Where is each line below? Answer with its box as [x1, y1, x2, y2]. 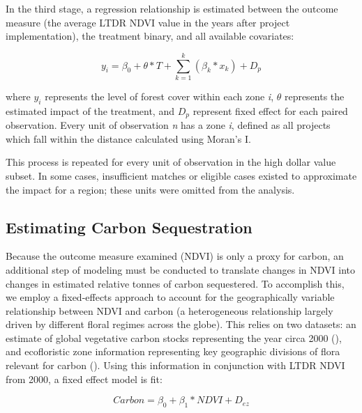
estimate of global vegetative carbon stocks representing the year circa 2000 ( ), [6, 330, 342, 345]
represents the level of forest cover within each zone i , [45, 88, 274, 103]
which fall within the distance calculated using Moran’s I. [6, 131, 251, 146]
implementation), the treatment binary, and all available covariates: [6, 29, 294, 43]
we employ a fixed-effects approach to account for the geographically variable [6, 290, 335, 304]
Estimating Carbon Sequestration [6, 216, 252, 237]
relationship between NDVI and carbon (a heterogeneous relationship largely [6, 303, 333, 318]
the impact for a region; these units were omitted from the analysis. [6, 182, 295, 196]
